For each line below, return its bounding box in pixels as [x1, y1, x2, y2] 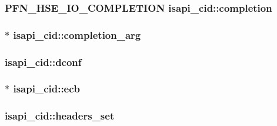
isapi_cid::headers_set [5, 108, 115, 123]
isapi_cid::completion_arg [13, 27, 141, 42]
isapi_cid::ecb [13, 81, 81, 96]
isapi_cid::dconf [5, 54, 82, 69]
